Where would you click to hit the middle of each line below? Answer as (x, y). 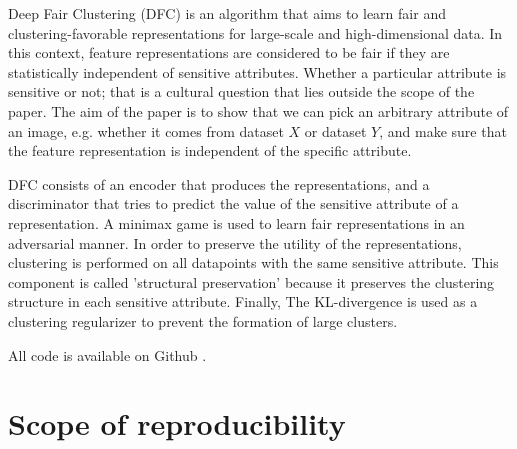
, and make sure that (443, 130)
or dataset (335, 130)
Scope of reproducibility (177, 423)
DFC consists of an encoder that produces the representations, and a (219, 183)
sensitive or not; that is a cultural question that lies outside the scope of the (241, 91)
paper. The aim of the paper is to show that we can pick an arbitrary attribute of (258, 110)
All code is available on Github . (107, 354)
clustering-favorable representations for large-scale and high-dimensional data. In (255, 32)
